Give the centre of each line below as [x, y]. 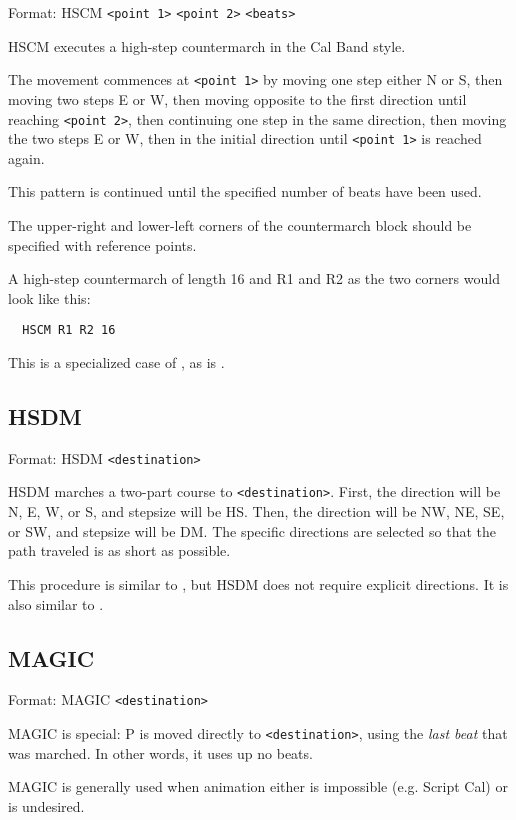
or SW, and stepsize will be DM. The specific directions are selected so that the [252, 530]
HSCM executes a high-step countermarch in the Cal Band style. [207, 45]
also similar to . [56, 603]
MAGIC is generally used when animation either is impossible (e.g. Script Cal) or [258, 786]
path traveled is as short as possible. [119, 550]
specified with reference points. [102, 244]
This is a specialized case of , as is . [116, 362]
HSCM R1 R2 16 [69, 330]
